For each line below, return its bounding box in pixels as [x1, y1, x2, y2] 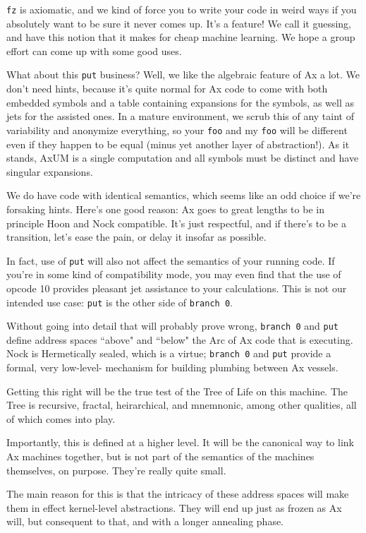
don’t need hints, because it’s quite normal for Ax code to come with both [6, 81, 328, 96]
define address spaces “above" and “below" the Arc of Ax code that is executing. [6, 332, 353, 347]
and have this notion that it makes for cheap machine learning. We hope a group [6, 30, 355, 44]
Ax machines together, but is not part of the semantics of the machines [6, 449, 315, 464]
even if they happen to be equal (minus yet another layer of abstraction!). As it [6, 136, 350, 151]
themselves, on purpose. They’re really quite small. [6, 462, 226, 477]
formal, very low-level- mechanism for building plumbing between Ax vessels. [6, 360, 338, 375]
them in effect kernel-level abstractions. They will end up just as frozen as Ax [6, 500, 342, 515]
